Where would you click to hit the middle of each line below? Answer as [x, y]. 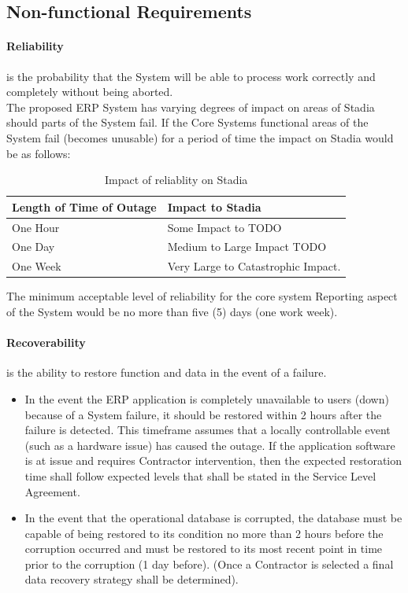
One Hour [36, 227]
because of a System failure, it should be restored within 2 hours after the [203, 414]
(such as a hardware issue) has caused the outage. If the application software [210, 445]
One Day [33, 247]
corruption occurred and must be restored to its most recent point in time [204, 549]
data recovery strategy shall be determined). [132, 579]
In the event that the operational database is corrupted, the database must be [213, 518]
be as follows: [39, 153]
